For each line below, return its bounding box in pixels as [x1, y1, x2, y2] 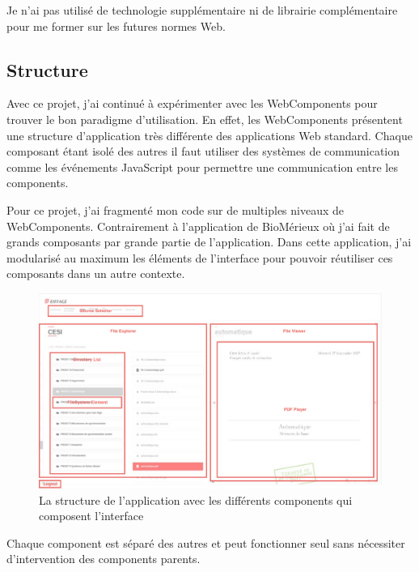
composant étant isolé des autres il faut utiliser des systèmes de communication [6, 143, 400, 160]
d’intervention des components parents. [6, 550, 201, 567]
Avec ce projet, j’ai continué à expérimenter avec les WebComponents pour [6, 95, 378, 112]
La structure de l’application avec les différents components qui [39, 491, 353, 508]
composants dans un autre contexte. [6, 265, 185, 282]
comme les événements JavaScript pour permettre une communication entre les [6, 158, 398, 175]
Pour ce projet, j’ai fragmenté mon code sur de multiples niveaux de [6, 201, 345, 218]
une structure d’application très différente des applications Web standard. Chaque [6, 126, 413, 143]
